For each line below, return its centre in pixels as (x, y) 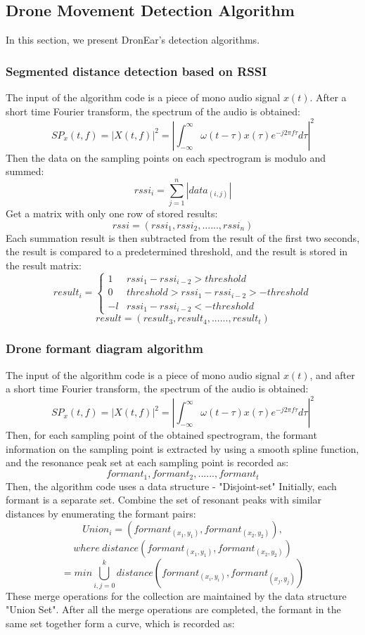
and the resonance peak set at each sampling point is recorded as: (147, 462)
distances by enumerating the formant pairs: (101, 513)
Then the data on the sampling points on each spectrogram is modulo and (166, 157)
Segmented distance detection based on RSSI (136, 71)
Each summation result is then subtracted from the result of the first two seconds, (183, 237)
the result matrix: (44, 265)
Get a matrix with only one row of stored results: (112, 213)
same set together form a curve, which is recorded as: (120, 623)
